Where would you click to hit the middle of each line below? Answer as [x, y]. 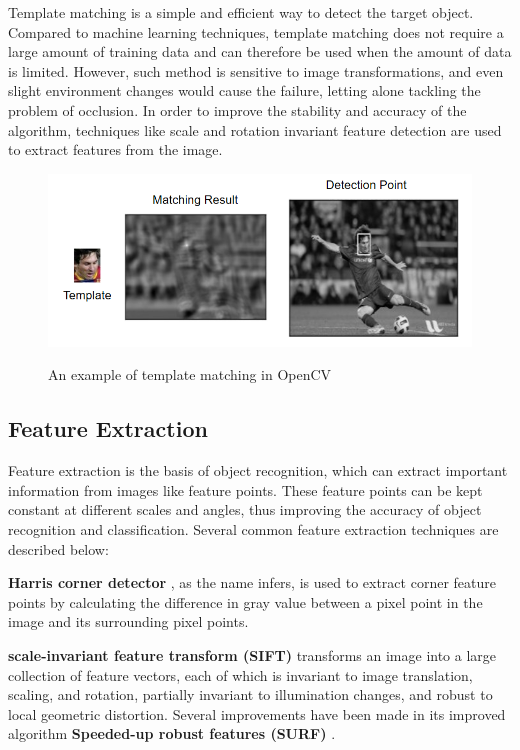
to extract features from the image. [115, 149]
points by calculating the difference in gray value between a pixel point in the [245, 601]
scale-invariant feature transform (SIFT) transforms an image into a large [252, 655]
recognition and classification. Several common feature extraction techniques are [253, 529]
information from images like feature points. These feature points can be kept [245, 489]
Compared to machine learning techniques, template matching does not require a [256, 31]
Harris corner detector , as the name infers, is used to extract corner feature [252, 582]
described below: [58, 548]
